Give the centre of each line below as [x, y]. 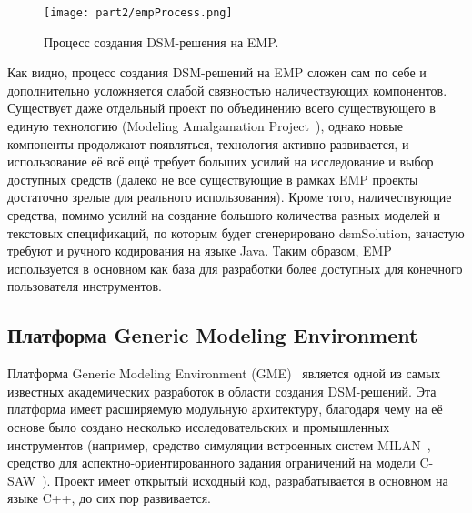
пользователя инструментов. [85, 286]
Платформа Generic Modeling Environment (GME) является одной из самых [224, 373]
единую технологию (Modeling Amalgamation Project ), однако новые [205, 126]
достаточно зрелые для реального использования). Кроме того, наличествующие [230, 197]
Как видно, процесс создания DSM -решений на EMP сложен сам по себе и [217, 72]
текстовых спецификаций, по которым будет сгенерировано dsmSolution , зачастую [236, 232]
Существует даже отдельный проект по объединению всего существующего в [221, 108]
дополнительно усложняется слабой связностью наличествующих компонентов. [227, 90]
